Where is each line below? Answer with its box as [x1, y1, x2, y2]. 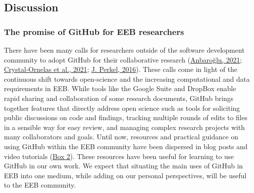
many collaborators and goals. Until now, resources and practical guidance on [4, 131, 238, 142]
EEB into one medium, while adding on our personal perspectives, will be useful [4, 170, 247, 180]
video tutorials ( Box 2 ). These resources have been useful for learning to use [4, 151, 234, 161]
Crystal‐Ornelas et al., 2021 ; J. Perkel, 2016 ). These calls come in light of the [4, 64, 237, 74]
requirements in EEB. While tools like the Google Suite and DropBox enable [4, 83, 236, 94]
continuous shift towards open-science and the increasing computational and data [4, 73, 250, 84]
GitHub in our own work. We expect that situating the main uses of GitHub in [4, 161, 243, 171]
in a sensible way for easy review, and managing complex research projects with [4, 122, 245, 132]
